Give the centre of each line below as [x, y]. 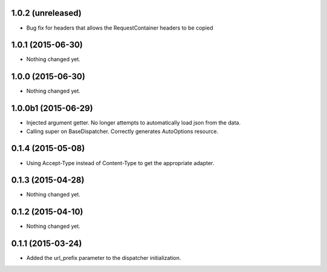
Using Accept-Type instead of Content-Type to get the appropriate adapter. [120, 163]
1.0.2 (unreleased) [46, 13]
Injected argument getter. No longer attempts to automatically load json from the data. [134, 123]
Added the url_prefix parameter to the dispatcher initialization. [104, 258]
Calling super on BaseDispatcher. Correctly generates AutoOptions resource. [122, 131]
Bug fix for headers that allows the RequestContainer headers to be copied [120, 28]
